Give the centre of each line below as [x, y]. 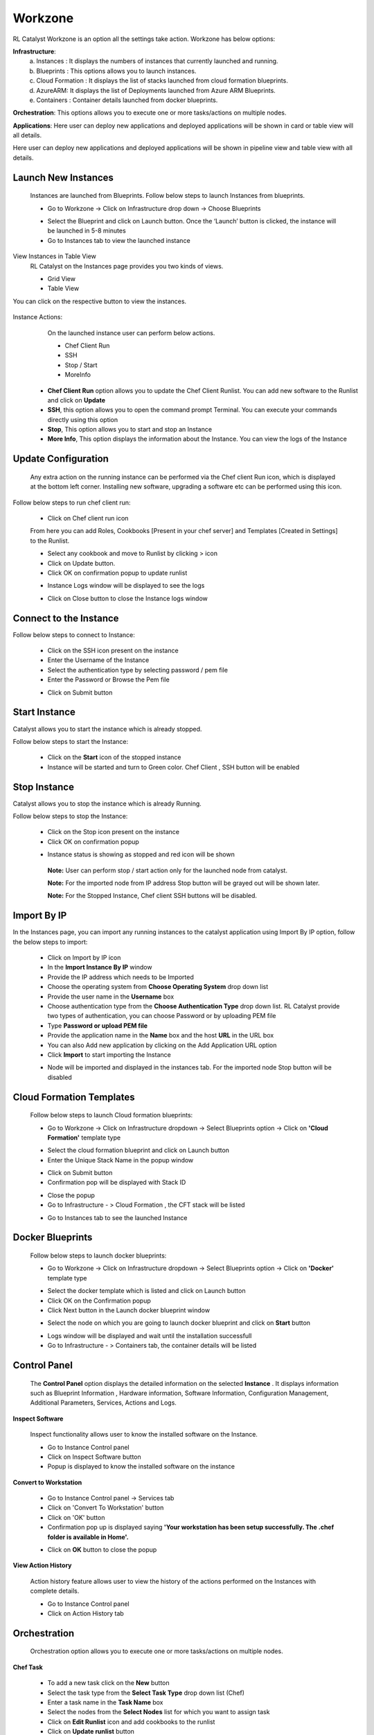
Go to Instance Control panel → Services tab [111, 1498]
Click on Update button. [81, 563]
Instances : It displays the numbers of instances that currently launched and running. [157, 61]
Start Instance [44, 712]
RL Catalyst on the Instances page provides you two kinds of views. [127, 266]
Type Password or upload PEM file [98, 1025]
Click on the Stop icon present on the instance [114, 832]
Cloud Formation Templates [74, 1097]
